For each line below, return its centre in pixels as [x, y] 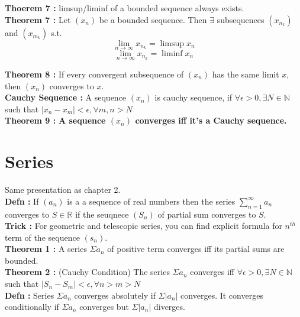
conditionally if [32, 307]
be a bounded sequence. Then [153, 19]
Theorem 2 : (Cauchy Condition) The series [87, 272]
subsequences [241, 19]
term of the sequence [42, 237]
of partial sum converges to [207, 214]
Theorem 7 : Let [38, 19]
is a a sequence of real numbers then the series [151, 201]
